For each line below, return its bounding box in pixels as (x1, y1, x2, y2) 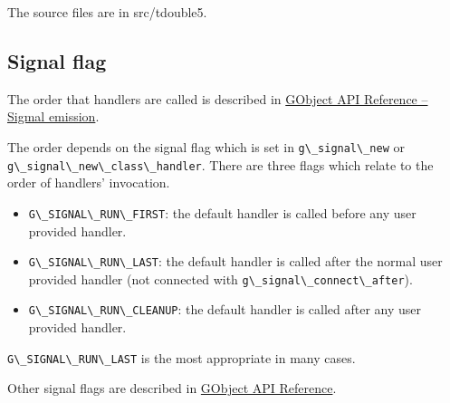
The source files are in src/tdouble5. (7, 3, 207, 21)
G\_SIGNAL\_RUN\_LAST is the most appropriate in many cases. (7, 348, 356, 367)
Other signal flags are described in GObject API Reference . (7, 379, 337, 398)
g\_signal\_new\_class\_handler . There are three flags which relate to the (7, 155, 434, 174)
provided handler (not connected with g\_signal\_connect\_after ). (28, 269, 413, 288)
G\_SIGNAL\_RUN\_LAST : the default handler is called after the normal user (28, 252, 443, 271)
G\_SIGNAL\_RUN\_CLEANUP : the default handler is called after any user (28, 300, 422, 319)
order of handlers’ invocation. (7, 173, 170, 192)
